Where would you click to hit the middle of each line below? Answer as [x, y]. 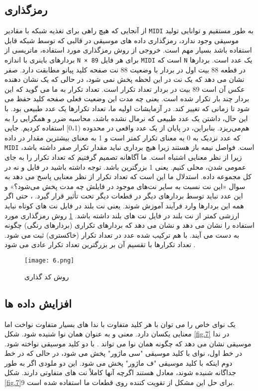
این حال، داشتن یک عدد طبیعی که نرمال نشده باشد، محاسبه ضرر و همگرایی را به [126, 118]
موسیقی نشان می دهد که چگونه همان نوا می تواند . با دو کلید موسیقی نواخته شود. [128, 343]
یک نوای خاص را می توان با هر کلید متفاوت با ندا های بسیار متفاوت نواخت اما [120, 324]
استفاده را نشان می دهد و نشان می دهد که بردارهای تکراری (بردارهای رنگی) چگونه [129, 225]
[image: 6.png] [49, 261]
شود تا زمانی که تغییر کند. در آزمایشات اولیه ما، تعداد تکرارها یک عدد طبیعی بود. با [127, 108]
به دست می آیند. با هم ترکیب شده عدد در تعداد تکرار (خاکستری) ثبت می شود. [122, 234]
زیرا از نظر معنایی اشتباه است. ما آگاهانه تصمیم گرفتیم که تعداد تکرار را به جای [123, 157]
